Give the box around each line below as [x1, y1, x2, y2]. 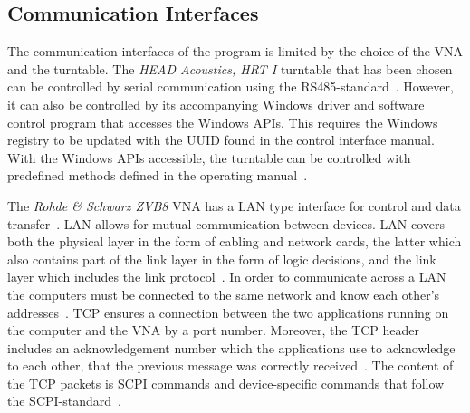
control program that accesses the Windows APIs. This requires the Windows [7, 112, 438, 131]
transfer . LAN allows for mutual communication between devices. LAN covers [7, 214, 446, 233]
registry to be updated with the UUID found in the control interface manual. [7, 130, 435, 149]
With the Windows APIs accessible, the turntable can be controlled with [7, 148, 411, 167]
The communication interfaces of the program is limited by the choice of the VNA [7, 42, 464, 61]
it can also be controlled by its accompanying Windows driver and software [7, 94, 425, 113]
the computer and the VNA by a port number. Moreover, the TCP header [7, 321, 420, 340]
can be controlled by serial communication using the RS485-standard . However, [7, 77, 454, 96]
